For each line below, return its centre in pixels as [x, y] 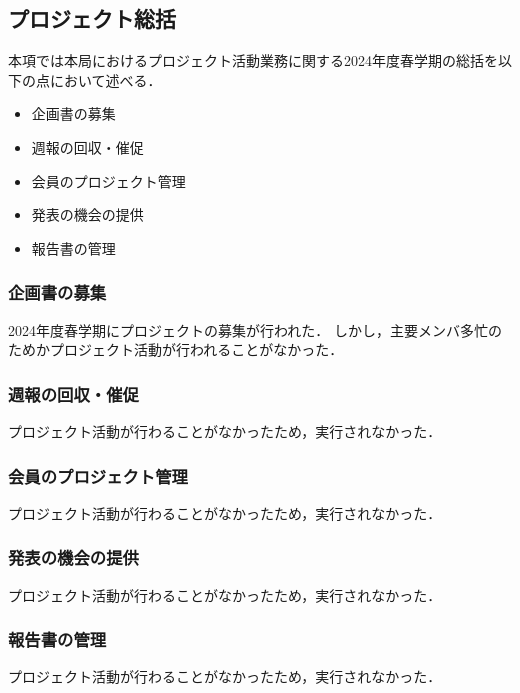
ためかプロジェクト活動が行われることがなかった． [176, 349]
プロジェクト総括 [92, 18]
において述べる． [105, 79]
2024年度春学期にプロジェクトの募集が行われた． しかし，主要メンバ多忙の [255, 329]
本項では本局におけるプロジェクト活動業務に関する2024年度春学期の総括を [253, 60]
